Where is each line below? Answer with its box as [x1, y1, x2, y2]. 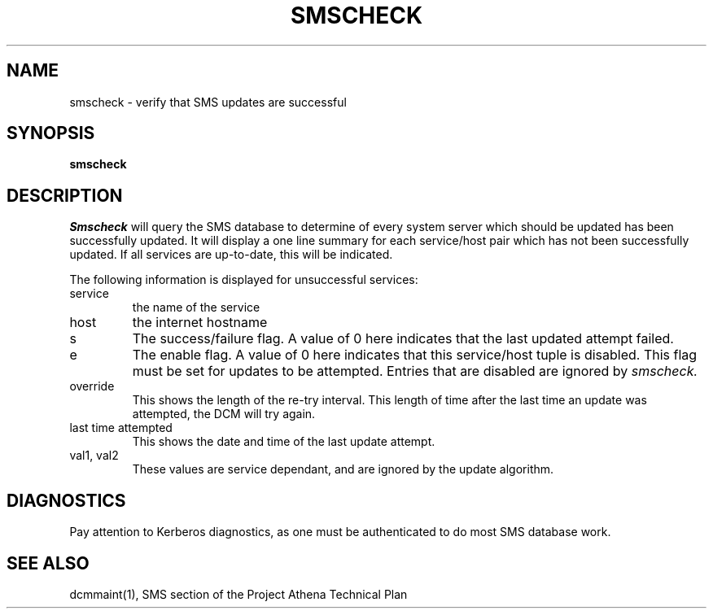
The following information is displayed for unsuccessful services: [69, 273, 418, 287]
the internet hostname [132, 314, 268, 331]
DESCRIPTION [7, 185, 123, 206]
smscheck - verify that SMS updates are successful [69, 94, 347, 109]
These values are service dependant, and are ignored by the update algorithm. [132, 462, 554, 477]
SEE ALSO [7, 552, 90, 574]
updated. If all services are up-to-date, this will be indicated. [69, 247, 393, 262]
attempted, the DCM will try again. [132, 407, 316, 421]
